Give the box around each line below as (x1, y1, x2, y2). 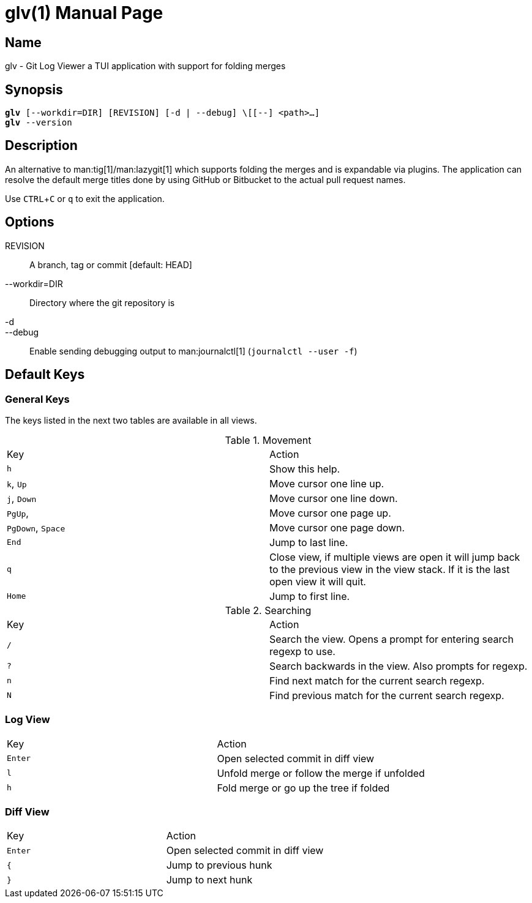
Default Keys (5, 367, 85, 383)
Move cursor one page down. (269, 521, 405, 534)
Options (5, 214, 54, 230)
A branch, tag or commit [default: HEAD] (29, 259, 192, 270)
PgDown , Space (7, 521, 66, 534)
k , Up (7, 477, 27, 490)
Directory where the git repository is (29, 297, 175, 308)
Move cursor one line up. (269, 477, 384, 490)
